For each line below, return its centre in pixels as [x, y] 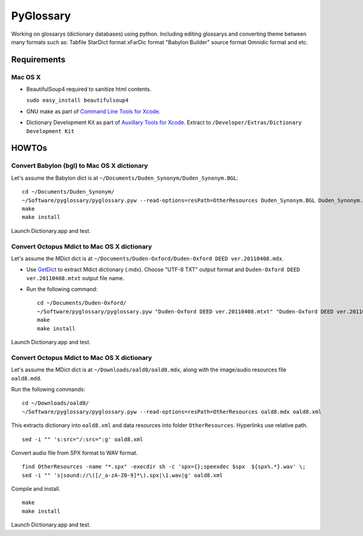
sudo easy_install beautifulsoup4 [77, 100]
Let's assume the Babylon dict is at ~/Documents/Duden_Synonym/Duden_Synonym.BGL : [125, 178]
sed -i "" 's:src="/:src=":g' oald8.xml [83, 439]
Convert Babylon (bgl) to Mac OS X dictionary [80, 166]
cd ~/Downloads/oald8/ [56, 403]
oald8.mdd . [26, 378]
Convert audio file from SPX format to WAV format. [74, 453]
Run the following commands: [48, 389]
